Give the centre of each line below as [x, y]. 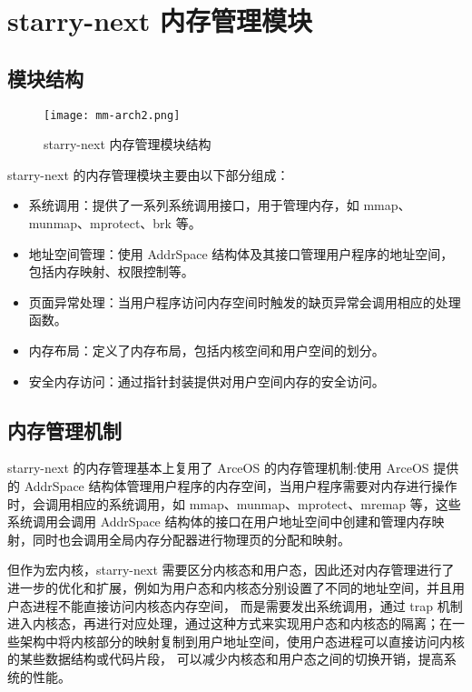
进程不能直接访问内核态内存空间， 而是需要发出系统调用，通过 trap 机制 [247, 605]
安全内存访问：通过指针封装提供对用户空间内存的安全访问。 [206, 381]
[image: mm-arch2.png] [112, 115]
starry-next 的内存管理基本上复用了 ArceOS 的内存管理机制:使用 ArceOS [218, 468]
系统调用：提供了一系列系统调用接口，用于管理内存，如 [194, 205]
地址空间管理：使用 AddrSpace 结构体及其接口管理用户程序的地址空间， [241, 253]
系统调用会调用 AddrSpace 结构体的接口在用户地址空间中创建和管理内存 [220, 522]
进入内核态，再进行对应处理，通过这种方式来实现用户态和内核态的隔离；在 [230, 623]
